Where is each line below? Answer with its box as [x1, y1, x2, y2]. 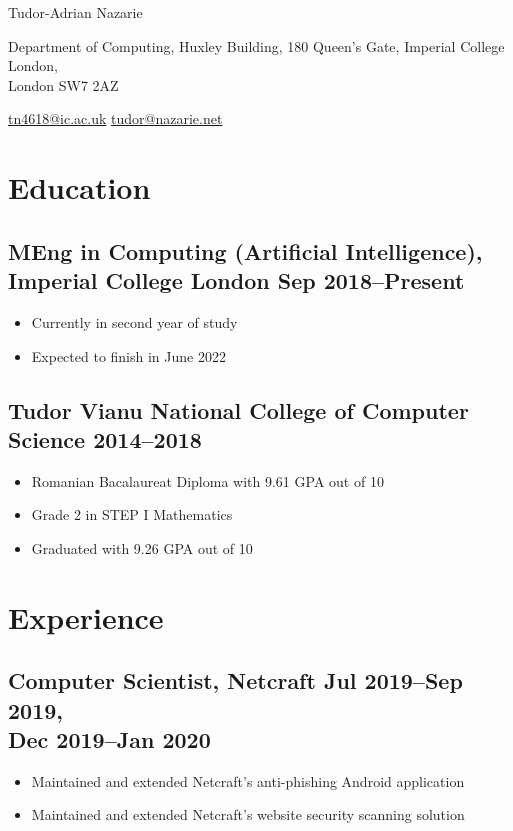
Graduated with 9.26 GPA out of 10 [31, 537, 253, 558]
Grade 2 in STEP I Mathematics [31, 504, 233, 525]
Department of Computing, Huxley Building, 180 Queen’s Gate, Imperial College [8, 35, 505, 56]
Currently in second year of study [31, 311, 238, 332]
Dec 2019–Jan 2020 [8, 724, 211, 755]
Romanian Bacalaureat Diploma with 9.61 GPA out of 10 [31, 470, 384, 491]
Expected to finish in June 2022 [31, 345, 226, 366]
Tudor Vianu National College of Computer [8, 394, 469, 425]
